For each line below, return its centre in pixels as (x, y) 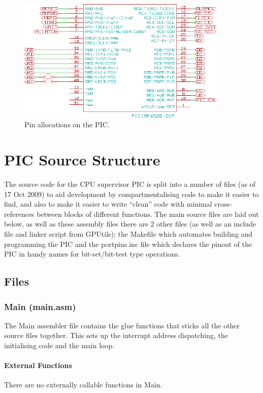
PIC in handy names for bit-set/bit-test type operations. (92, 254)
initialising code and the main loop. (59, 345)
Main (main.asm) (40, 306)
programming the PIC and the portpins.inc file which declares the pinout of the (128, 244)
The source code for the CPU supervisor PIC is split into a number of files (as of (130, 184)
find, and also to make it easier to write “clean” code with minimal (108, 204)
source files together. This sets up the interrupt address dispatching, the (116, 335)
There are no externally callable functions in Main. (83, 385)
